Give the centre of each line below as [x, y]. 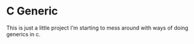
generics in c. [23, 34]
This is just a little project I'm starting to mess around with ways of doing [97, 28]
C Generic [32, 11]
